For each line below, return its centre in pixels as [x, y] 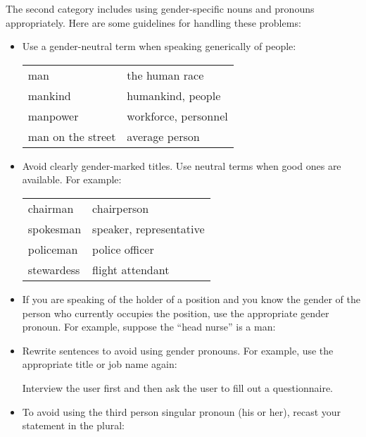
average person [163, 136]
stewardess [54, 269]
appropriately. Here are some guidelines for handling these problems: [153, 22]
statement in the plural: [73, 425]
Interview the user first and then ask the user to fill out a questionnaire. [177, 387]
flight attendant [131, 269]
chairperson [121, 208]
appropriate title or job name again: [100, 364]
